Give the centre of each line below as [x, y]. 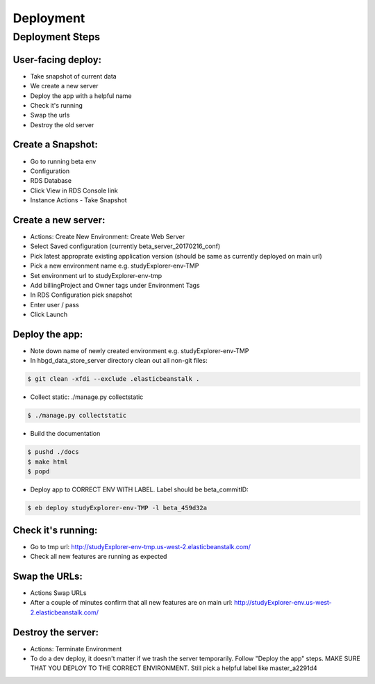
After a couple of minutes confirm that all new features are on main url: [131, 603]
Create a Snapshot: [56, 145]
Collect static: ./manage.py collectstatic [87, 397]
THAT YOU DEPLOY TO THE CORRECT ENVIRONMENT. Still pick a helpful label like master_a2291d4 [174, 668]
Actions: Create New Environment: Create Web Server [108, 237]
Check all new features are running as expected [99, 557]
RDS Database [51, 181]
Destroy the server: [56, 632]
